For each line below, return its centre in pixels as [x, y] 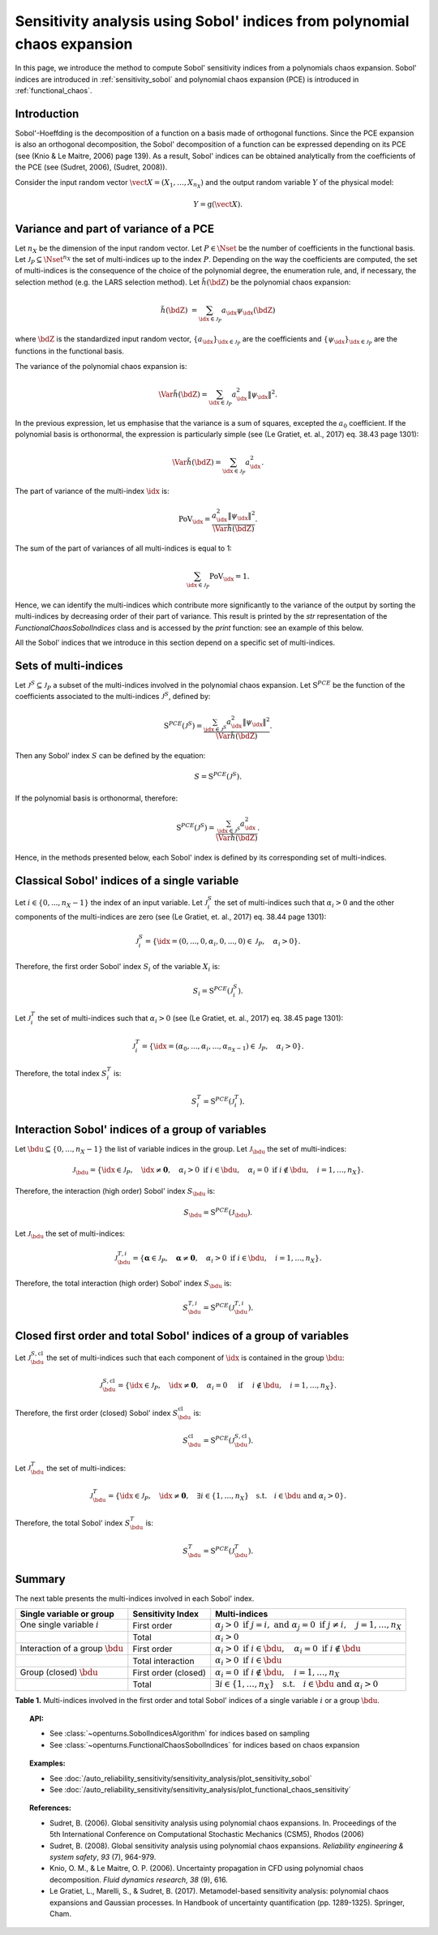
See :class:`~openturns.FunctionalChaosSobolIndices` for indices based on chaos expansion [205, 1744]
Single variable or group [67, 1614]
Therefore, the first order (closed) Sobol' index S [97, 1413]
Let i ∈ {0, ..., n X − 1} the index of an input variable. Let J [112, 903]
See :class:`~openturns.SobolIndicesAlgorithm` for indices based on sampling [180, 1733]
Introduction [47, 114]
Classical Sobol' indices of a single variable [127, 880]
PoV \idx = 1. [230, 577]
